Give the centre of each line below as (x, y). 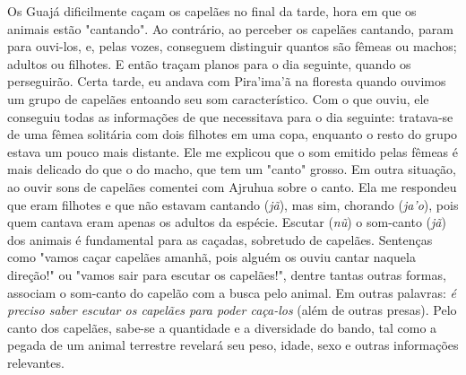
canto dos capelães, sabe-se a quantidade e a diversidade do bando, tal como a (222, 327)
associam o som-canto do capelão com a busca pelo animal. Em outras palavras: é (232, 292)
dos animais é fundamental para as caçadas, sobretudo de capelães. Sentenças (220, 239)
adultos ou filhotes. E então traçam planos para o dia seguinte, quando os (209, 63)
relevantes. (36, 362)
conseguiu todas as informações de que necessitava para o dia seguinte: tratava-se (230, 116)
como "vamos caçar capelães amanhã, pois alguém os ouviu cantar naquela (211, 257)
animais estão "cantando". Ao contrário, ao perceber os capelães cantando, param (230, 28)
